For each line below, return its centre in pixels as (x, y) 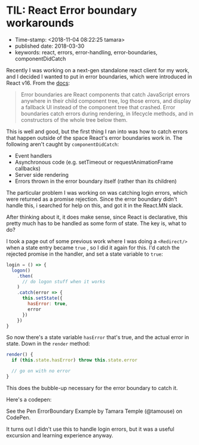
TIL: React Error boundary (72, 10)
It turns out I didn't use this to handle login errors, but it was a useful (90, 429)
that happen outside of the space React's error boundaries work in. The (94, 137)
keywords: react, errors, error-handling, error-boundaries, (86, 52)
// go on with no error (41, 371)
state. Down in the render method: (48, 343)
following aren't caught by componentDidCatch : (63, 144)
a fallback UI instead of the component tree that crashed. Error (98, 107)
